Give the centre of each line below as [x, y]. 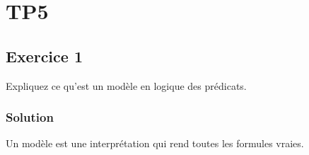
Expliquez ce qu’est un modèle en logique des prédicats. [126, 85]
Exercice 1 [44, 56]
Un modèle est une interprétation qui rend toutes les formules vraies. [155, 143]
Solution [30, 117]
